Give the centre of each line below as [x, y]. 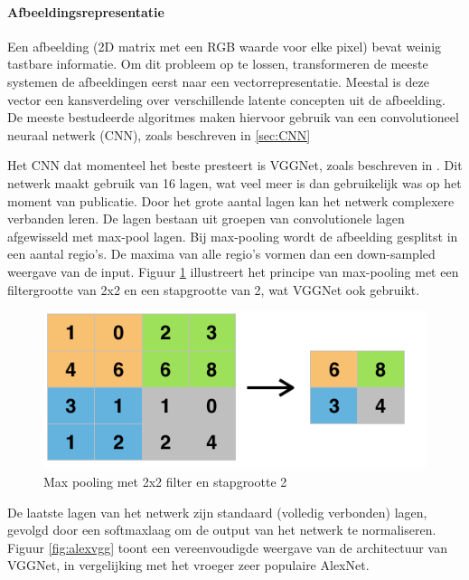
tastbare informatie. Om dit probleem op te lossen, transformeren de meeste [218, 64]
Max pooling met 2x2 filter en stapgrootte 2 [165, 481]
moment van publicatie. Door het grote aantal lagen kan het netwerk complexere [231, 200]
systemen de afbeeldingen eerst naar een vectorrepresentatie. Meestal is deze [218, 81]
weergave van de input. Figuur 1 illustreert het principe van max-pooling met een [233, 271]
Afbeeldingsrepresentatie [86, 11]
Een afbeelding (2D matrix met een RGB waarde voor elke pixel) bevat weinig [225, 46]
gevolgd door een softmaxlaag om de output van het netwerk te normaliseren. [222, 530]
